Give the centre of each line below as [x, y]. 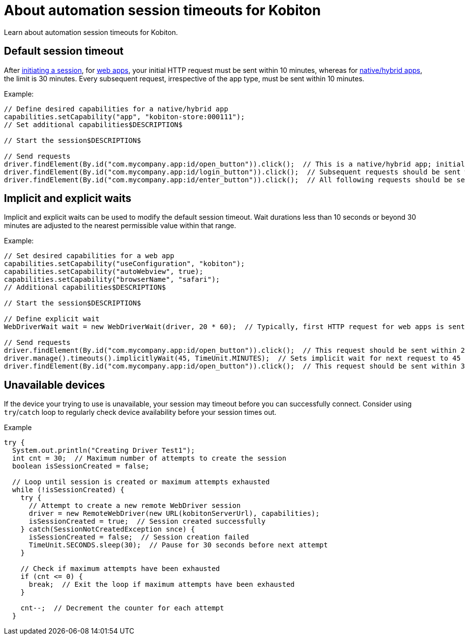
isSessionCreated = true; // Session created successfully [147, 521]
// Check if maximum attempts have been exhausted [120, 569]
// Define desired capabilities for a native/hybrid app [116, 109]
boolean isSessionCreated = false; [81, 466]
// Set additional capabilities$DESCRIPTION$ [93, 124]
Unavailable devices [55, 385]
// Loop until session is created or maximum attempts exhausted [141, 482]
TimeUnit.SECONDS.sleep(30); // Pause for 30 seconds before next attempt [178, 545]
